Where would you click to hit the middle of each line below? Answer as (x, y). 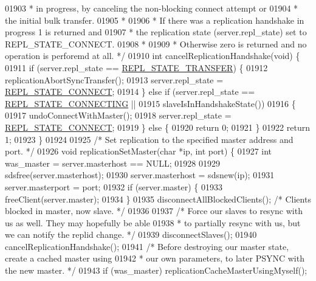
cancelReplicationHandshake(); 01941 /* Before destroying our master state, (147, 246)
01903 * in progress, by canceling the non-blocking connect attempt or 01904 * (152, 8)
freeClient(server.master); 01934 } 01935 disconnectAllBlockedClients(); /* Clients (158, 199)
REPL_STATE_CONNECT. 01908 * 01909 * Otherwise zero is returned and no (156, 43)
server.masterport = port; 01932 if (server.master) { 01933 (114, 186)
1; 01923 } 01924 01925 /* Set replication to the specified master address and (149, 139)
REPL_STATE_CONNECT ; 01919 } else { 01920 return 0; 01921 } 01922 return (157, 127)
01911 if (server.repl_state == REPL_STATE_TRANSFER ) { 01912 (136, 67)
